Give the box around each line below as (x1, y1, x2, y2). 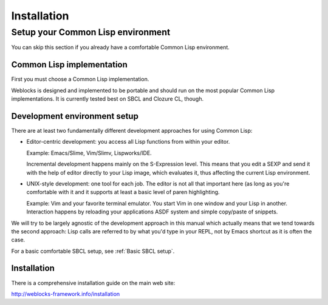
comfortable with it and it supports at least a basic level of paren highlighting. (26, 189, 220, 196)
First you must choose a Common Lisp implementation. (11, 76, 149, 83)
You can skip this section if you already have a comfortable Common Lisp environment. (11, 44, 230, 51)
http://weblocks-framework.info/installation (11, 290, 120, 297)
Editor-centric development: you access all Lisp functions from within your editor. (26, 138, 230, 146)
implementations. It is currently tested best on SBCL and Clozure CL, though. (11, 95, 203, 102)
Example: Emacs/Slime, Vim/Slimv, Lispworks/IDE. (26, 149, 152, 156)
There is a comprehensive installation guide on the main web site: (11, 279, 176, 286)
